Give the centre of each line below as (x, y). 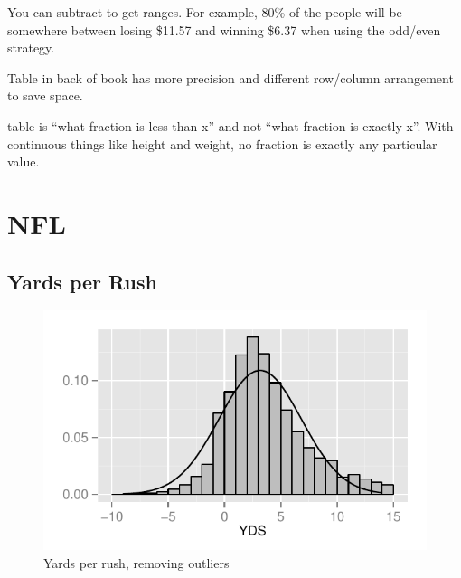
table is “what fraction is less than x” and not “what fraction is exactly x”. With (230, 125)
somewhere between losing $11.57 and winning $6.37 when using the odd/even (224, 29)
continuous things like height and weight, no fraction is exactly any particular (222, 143)
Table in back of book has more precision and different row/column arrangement (230, 77)
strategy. (31, 47)
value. (24, 161)
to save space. (45, 95)
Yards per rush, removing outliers (136, 562)
